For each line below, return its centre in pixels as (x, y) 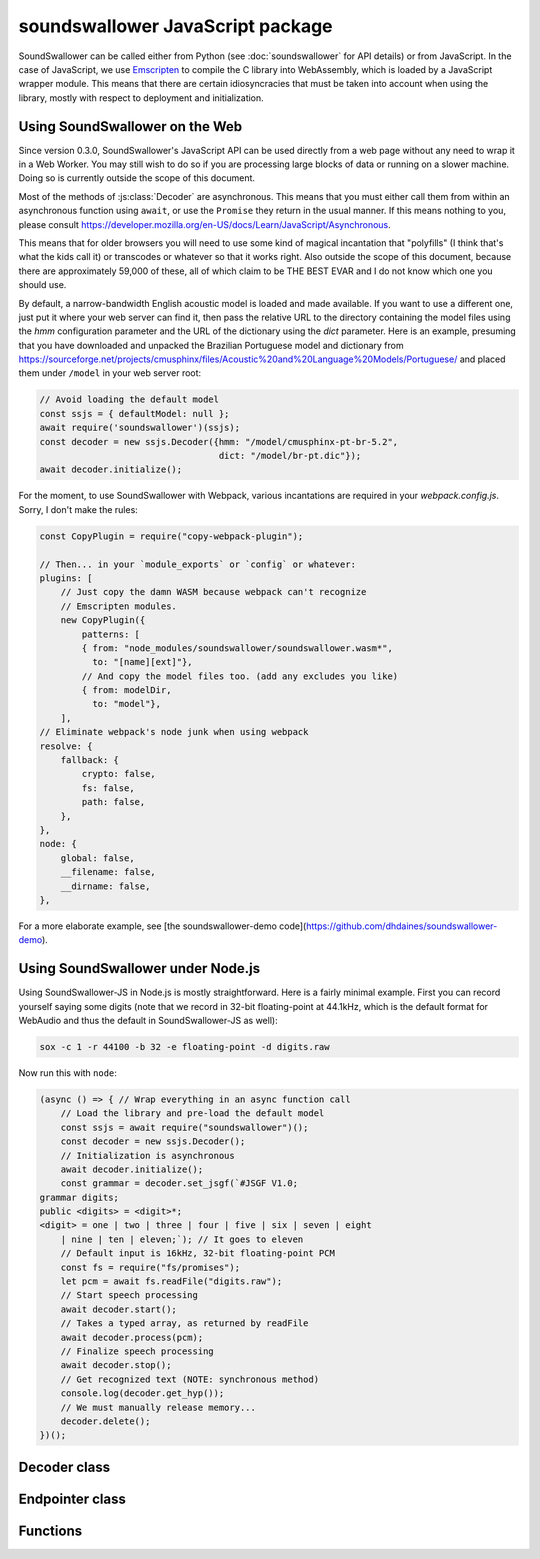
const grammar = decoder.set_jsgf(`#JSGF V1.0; (179, 1183)
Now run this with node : (67, 1072)
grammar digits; (79, 1197)
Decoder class (64, 1466)
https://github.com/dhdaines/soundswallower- (401, 926)
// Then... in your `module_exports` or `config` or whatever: (198, 564)
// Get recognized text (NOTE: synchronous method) (190, 1379)
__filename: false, (108, 872)
